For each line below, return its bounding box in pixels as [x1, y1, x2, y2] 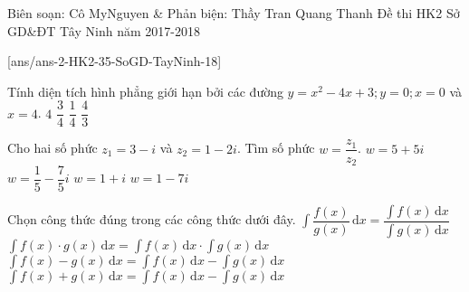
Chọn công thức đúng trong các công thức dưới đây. [7, 210, 296, 229]
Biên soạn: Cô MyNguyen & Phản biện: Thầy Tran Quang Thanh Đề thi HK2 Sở [7, 4, 460, 22]
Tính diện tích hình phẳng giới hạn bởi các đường [7, 81, 283, 100]
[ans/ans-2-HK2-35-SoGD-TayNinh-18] [7, 52, 222, 71]
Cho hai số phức [7, 138, 98, 157]
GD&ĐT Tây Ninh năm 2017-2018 [7, 21, 200, 40]
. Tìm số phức [236, 138, 315, 157]
